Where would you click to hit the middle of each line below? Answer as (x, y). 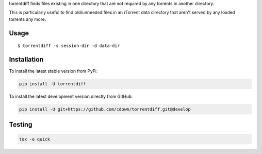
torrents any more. (27, 19)
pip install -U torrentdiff (52, 84)
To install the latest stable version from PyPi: (53, 71)
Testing (21, 125)
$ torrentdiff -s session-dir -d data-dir (69, 46)
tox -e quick (35, 139)
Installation (26, 60)
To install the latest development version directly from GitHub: (71, 96)
